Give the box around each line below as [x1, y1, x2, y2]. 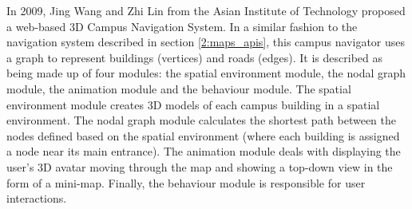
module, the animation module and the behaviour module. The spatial [6, 80, 351, 97]
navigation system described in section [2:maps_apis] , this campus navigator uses [6, 34, 406, 50]
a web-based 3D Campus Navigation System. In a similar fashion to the [6, 18, 358, 34]
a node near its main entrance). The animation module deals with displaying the [6, 143, 401, 160]
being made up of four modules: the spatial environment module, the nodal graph [6, 65, 406, 81]
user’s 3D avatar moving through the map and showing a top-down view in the [6, 158, 393, 175]
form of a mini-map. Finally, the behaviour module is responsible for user [6, 174, 366, 191]
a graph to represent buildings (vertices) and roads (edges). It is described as [6, 49, 383, 65]
